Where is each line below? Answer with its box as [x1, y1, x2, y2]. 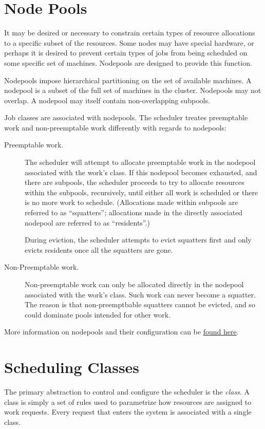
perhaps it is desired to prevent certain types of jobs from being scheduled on [4, 47, 248, 58]
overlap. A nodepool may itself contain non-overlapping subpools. [4, 95, 210, 105]
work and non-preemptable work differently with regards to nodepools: [4, 122, 226, 133]
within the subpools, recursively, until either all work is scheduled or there [25, 186, 258, 197]
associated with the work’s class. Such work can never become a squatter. [25, 289, 256, 300]
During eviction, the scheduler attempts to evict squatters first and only [25, 234, 252, 245]
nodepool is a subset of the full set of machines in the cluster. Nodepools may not [4, 85, 261, 96]
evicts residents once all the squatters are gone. [25, 244, 173, 255]
